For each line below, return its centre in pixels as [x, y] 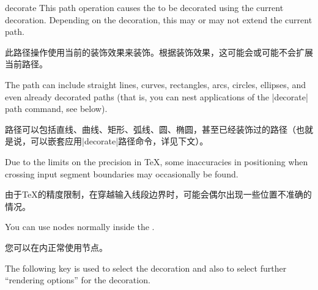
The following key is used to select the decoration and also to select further [146, 268]
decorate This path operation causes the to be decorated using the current [144, 7]
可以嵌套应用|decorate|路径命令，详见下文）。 [119, 141]
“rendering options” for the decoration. [78, 280]
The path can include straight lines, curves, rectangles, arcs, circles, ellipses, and [155, 84]
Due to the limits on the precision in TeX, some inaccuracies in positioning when [157, 161]
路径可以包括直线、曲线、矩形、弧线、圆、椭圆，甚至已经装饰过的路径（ [150, 129]
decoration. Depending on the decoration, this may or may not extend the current [159, 19]
